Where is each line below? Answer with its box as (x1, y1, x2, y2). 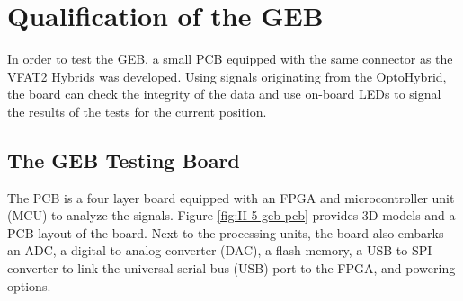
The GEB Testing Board (7, 146, 240, 173)
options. (7, 276, 51, 295)
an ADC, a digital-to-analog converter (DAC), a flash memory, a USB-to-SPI (7, 241, 432, 260)
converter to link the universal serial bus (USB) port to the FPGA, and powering (7, 259, 456, 278)
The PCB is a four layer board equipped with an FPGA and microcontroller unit (7, 188, 455, 207)
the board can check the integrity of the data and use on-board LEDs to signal (7, 84, 441, 103)
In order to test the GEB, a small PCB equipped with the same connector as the (7, 49, 453, 68)
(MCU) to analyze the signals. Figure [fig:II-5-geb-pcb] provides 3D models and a (7, 206, 456, 225)
